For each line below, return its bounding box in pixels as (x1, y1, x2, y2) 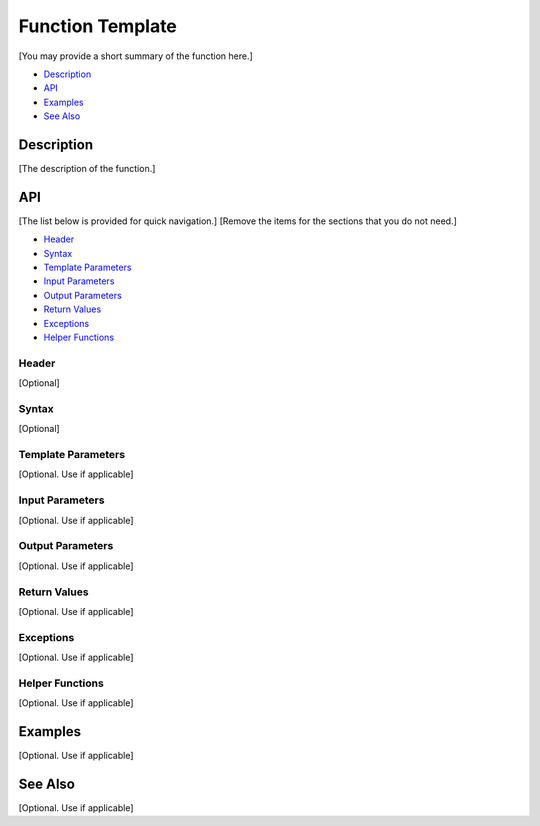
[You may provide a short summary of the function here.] (18, 50, 254, 62)
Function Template (18, 15, 177, 37)
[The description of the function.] (18, 163, 156, 175)
